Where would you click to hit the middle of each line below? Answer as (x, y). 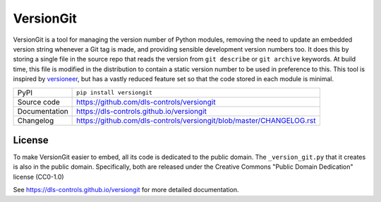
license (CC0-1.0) (38, 177)
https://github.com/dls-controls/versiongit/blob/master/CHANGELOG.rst (196, 120)
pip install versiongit (115, 93)
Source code (38, 102)
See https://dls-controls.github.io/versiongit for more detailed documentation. (126, 190)
